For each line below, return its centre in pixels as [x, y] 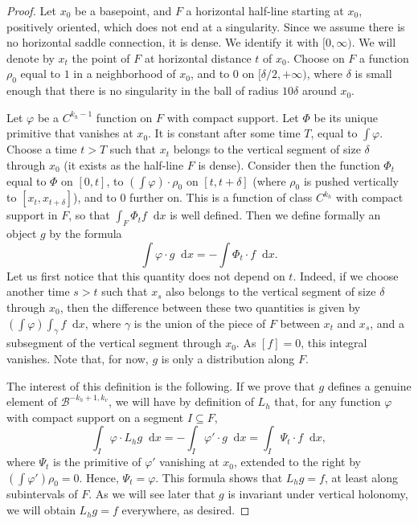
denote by [31, 57]
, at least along [361, 477]
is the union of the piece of [200, 323]
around [319, 90]
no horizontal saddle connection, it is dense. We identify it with [163, 42]
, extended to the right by [297, 462]
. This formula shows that [219, 477]
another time [38, 291]
